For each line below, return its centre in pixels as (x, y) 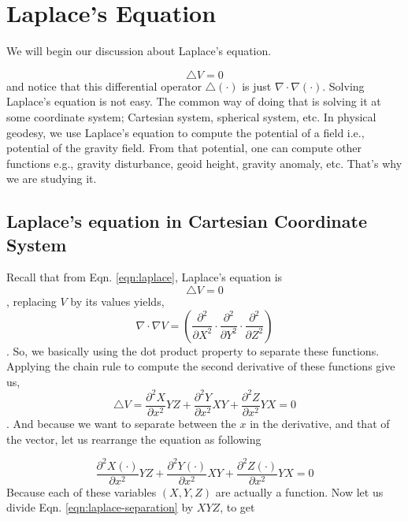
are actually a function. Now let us (299, 491)
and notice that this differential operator (104, 86)
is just (257, 86)
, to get (237, 507)
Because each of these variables (82, 491)
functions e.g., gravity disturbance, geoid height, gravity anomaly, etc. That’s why (204, 163)
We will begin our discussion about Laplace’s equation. (139, 51)
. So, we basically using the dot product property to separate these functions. (193, 350)
